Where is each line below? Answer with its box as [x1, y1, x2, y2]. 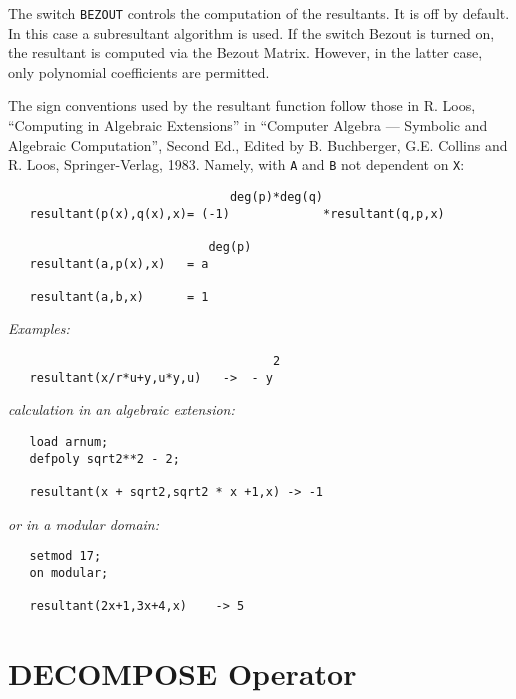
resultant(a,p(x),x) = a [29, 256, 209, 271]
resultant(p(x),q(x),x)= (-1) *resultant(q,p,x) [29, 206, 445, 221]
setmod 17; [29, 549, 102, 564]
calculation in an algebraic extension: [8, 399, 235, 420]
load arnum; [29, 434, 109, 449]
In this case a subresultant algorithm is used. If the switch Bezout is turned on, [8, 22, 495, 43]
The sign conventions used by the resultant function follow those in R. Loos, [8, 95, 476, 116]
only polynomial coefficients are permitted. [8, 61, 270, 82]
